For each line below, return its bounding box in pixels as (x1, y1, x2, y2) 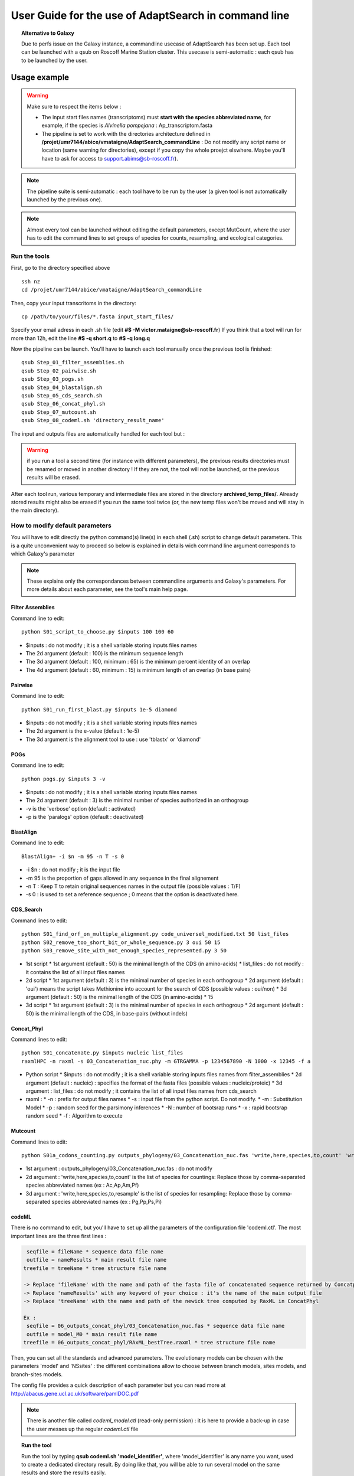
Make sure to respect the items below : (27, 103, 122, 110)
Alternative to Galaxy (21, 30, 75, 37)
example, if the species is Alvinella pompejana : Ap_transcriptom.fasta (41, 122, 212, 129)
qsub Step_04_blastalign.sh (21, 384, 103, 391)
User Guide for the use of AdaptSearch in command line (11, 9, 290, 22)
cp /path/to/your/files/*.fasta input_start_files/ (21, 313, 174, 320)
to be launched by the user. (21, 57, 88, 64)
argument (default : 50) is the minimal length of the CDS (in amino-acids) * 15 (25, 993, 214, 1000)
